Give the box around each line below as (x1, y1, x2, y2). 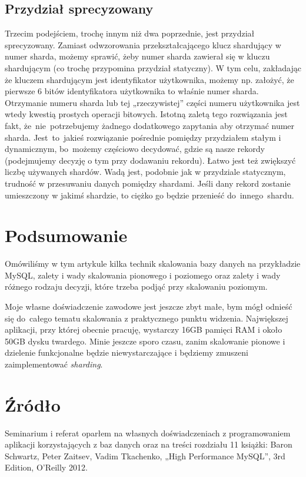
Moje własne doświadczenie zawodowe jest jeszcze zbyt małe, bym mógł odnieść (5, 300, 292, 313)
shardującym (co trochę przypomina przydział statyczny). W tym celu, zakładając (5, 61, 301, 74)
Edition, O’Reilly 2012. (5, 461, 88, 473)
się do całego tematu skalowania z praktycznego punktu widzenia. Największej (5, 312, 288, 324)
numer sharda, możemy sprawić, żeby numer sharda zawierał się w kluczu (5, 50, 270, 62)
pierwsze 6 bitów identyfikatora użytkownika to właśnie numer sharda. (5, 85, 259, 97)
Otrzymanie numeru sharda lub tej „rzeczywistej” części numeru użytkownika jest (5, 96, 300, 108)
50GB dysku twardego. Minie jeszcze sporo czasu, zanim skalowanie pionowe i (5, 334, 285, 347)
